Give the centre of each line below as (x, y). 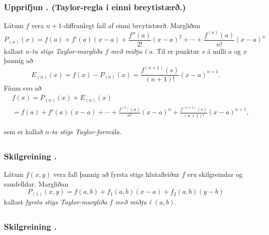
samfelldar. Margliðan (36, 183)
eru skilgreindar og (215, 174)
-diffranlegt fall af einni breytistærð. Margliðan (131, 25)
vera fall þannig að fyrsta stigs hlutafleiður (116, 174)
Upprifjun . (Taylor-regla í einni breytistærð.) (95, 7)
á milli (217, 51)
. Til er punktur (176, 51)
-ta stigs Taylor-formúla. (85, 131)
